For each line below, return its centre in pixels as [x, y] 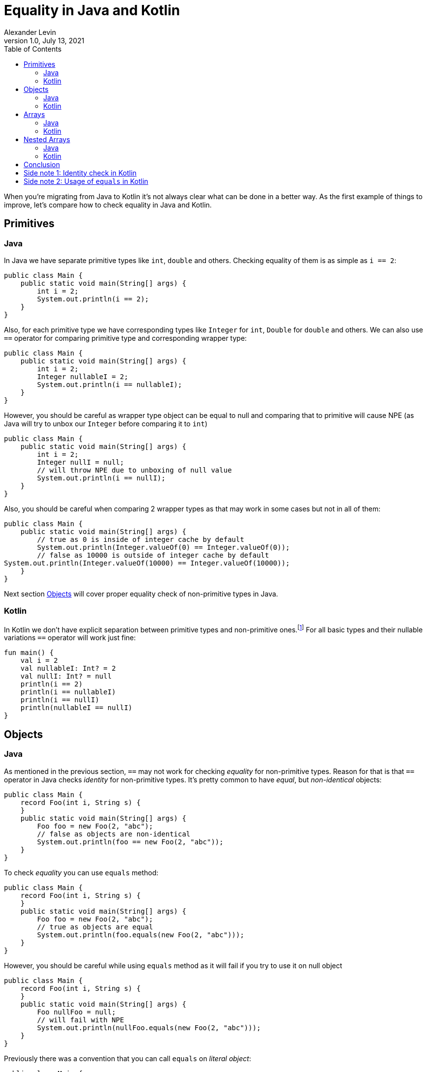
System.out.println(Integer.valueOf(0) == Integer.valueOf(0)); [163, 547]
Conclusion [42, 164]
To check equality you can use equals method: [81, 872]
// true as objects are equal [95, 927]
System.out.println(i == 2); [93, 299]
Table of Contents [33, 49]
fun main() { [29, 653]
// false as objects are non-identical [114, 834]
